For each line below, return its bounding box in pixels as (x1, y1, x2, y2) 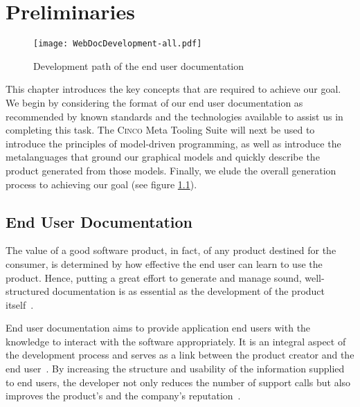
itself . (6, 297, 34, 311)
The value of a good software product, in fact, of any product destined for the (6, 243, 336, 257)
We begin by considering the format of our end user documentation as (6, 95, 303, 109)
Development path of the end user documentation (33, 58, 244, 73)
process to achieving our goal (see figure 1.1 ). (6, 177, 197, 191)
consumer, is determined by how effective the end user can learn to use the (6, 256, 323, 271)
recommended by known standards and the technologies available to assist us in (6, 109, 343, 123)
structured (6, 284, 50, 298)
